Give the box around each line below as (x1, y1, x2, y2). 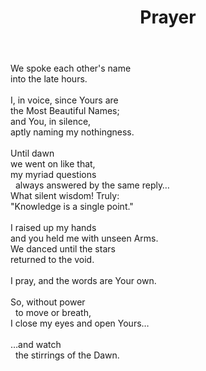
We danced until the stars (10, 243, 116, 255)
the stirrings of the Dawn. (14, 349, 120, 361)
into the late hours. (10, 73, 88, 85)
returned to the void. (10, 254, 95, 266)
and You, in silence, (10, 116, 92, 128)
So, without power (10, 296, 86, 308)
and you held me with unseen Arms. (10, 232, 159, 245)
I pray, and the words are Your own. (10, 275, 157, 287)
